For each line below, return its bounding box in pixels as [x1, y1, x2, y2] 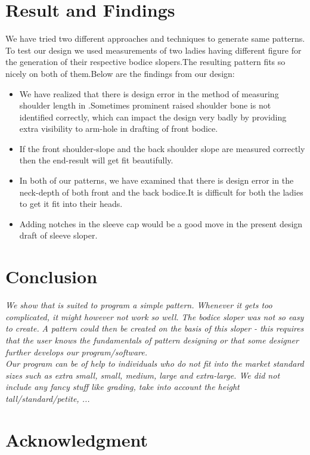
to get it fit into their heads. [19, 197, 123, 210]
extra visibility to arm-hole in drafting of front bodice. [19, 122, 218, 135]
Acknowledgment [5, 427, 148, 451]
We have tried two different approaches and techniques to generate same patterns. [5, 32, 305, 45]
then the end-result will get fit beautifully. [19, 154, 173, 166]
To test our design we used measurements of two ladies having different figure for [5, 44, 302, 56]
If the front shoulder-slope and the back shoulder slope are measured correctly [19, 142, 305, 154]
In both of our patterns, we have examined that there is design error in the [19, 174, 294, 187]
